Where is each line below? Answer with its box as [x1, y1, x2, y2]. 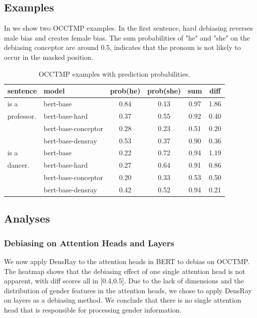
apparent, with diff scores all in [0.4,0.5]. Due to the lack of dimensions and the [4, 275, 244, 286]
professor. [7, 110, 37, 121]
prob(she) [147, 86, 181, 96]
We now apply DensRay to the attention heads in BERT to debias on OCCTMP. [4, 256, 250, 267]
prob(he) [110, 86, 141, 96]
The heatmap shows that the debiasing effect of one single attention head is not [4, 266, 246, 276]
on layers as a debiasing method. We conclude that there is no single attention [4, 295, 241, 305]
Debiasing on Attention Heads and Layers [4, 236, 174, 249]
